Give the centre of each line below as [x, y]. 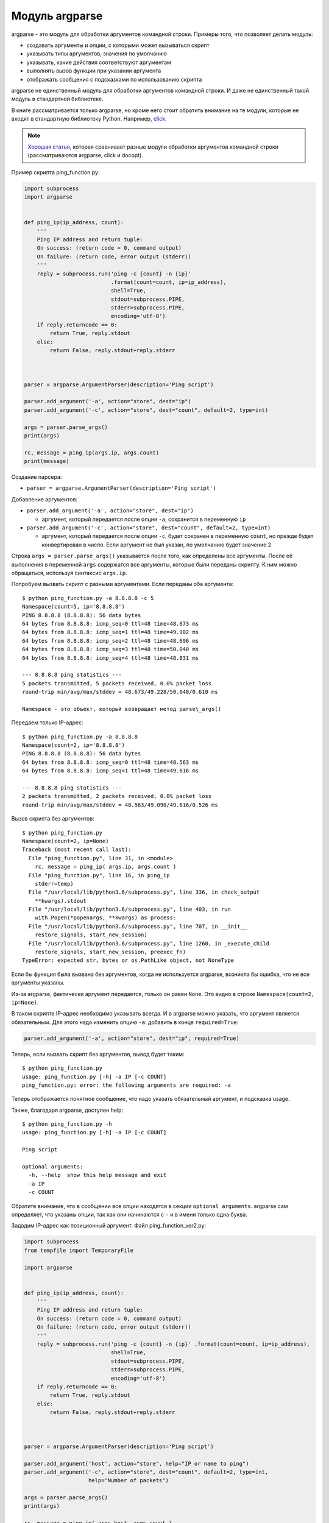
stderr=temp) [54, 884]
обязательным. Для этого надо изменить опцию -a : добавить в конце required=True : [125, 1022]
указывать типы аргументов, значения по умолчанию [97, 54]
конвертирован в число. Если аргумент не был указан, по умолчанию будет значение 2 [157, 545]
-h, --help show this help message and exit [97, 1175]
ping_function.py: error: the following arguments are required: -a [126, 1085]
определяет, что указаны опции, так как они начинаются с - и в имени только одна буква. [129, 1214]
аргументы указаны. [38, 983]
